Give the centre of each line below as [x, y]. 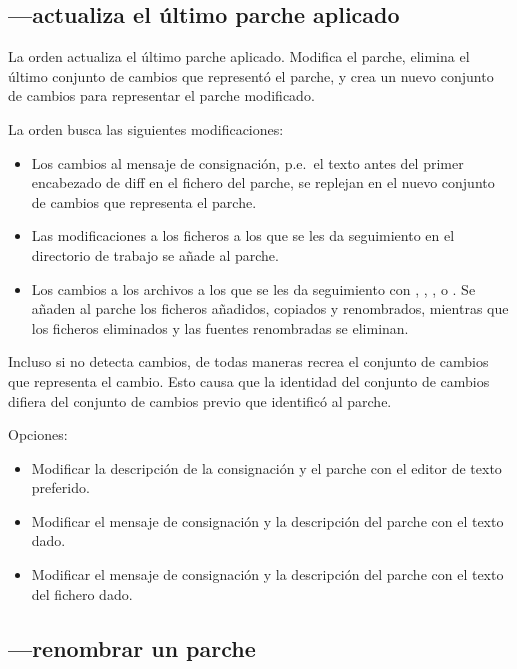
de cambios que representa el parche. [144, 201]
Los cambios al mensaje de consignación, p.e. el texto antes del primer [247, 162]
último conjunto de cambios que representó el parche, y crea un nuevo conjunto [251, 75]
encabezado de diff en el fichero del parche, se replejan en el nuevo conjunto [263, 182]
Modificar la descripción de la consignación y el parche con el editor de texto [266, 467]
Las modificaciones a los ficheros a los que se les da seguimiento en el [243, 235]
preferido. [60, 487]
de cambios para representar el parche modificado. [161, 95]
